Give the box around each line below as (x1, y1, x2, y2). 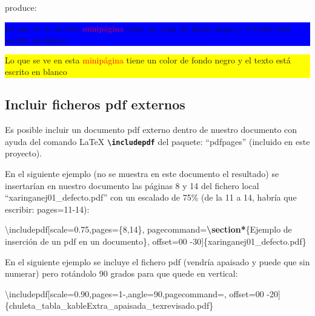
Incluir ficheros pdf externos (5, 95, 185, 114)
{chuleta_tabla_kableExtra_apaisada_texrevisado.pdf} (5, 299, 214, 312)
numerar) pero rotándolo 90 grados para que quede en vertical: (5, 267, 238, 280)
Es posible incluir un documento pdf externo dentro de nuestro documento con (5, 123, 297, 136)
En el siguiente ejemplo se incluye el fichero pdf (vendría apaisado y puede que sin (5, 255, 310, 268)
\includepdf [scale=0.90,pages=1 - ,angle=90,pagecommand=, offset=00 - (5, 287, 270, 300)
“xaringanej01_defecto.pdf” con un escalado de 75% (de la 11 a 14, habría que (5, 191, 297, 204)
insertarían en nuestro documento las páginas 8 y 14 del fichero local (5, 179, 259, 192)
